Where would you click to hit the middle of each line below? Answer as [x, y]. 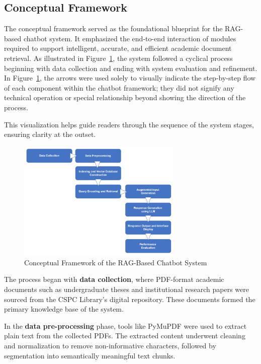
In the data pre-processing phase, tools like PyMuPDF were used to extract [125, 325]
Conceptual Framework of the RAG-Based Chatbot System [116, 262]
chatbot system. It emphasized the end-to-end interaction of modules [130, 38]
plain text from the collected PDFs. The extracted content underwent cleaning [125, 336]
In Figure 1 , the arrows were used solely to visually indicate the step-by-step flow [130, 78]
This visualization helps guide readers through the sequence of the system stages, [129, 124]
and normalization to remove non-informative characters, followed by [110, 345]
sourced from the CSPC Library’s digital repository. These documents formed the [130, 299]
